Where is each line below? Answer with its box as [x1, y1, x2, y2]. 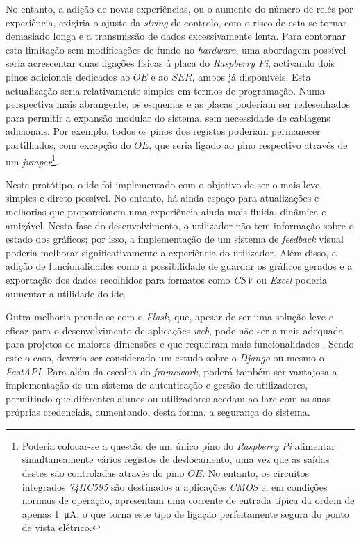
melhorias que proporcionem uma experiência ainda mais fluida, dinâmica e [6, 204, 326, 218]
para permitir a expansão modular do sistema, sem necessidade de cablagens [6, 110, 330, 124]
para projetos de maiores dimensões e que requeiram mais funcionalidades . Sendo [6, 336, 354, 351]
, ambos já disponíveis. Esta [192, 69, 311, 83]
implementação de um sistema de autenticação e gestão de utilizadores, [6, 377, 308, 392]
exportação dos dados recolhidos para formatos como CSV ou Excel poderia [6, 272, 328, 286]
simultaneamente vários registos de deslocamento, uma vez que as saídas [22, 452, 330, 466]
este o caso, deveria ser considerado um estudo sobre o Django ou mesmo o [6, 350, 324, 364]
